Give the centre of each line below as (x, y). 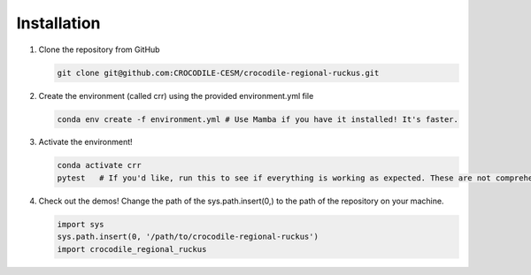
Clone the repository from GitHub (99, 50)
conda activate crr (99, 165)
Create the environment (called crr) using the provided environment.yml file (176, 95)
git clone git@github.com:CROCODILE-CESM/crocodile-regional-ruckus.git (218, 73)
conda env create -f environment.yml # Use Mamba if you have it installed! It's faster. (258, 119)
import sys (81, 224)
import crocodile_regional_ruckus (132, 249)
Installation (58, 23)
